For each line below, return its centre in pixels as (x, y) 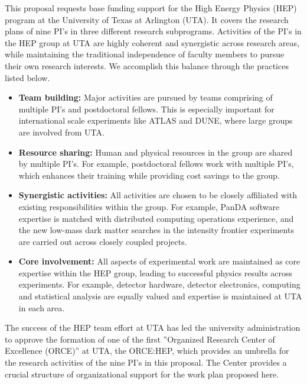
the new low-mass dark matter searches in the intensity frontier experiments (156, 230)
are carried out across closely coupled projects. (103, 241)
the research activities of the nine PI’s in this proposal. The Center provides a (146, 362)
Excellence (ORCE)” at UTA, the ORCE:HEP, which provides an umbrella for (147, 351)
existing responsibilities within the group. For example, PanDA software (149, 206)
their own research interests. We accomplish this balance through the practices (147, 65)
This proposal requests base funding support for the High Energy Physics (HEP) (151, 8)
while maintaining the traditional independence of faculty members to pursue (145, 54)
